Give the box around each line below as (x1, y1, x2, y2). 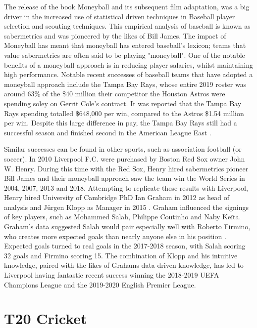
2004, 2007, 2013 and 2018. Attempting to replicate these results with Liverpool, (4, 182, 248, 193)
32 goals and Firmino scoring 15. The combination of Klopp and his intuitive (4, 250, 238, 260)
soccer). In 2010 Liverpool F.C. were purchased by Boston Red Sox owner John (4, 153, 245, 164)
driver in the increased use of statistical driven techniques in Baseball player (4, 11, 235, 21)
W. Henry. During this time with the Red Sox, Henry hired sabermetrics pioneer (4, 163, 249, 173)
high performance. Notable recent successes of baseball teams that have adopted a (4, 69, 253, 80)
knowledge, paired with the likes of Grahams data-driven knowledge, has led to (4, 260, 244, 270)
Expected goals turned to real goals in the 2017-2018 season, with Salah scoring (4, 241, 246, 251)
